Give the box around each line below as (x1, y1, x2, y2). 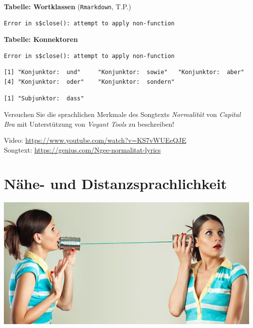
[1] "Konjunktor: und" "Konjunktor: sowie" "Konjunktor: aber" (4, 69, 244, 76)
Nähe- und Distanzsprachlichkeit (4, 173, 227, 193)
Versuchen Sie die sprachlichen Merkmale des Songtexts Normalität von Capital (4, 109, 241, 119)
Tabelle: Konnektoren (4, 34, 78, 44)
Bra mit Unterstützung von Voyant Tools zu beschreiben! (4, 118, 175, 129)
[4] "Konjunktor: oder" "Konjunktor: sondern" (4, 78, 175, 86)
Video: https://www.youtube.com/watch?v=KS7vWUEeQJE (4, 135, 186, 145)
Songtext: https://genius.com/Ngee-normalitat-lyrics (4, 145, 161, 154)
